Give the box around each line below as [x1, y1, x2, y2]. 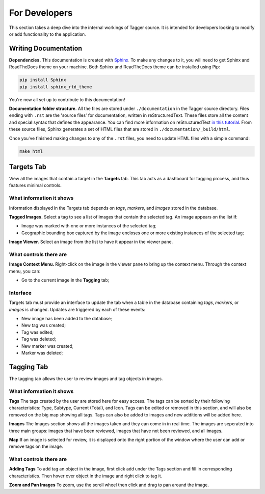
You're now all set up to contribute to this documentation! [9, 96, 125, 103]
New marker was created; [21, 343, 74, 349]
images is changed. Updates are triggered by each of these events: [9, 306, 146, 312]
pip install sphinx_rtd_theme [19, 84, 92, 89]
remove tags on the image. [9, 443, 63, 449]
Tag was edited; [21, 329, 54, 335]
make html [19, 148, 43, 154]
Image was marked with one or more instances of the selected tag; [21, 223, 157, 229]
